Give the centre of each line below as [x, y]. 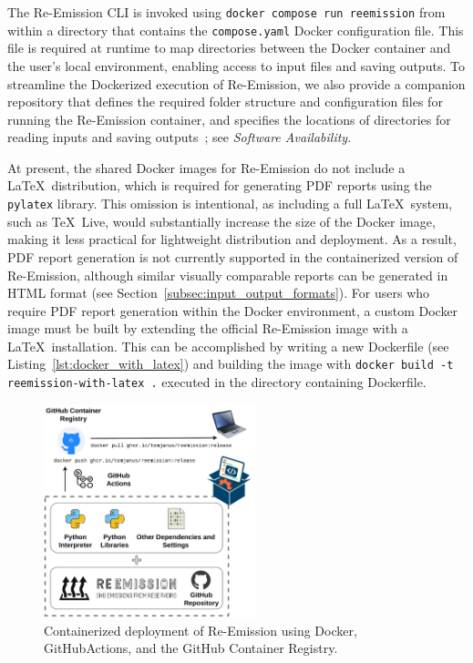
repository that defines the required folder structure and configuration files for [225, 102]
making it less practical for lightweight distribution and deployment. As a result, [232, 239]
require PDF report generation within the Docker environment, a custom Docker [233, 310]
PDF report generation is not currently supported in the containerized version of [233, 256]
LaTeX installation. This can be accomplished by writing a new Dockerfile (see [228, 346]
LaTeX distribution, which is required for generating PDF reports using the [220, 185]
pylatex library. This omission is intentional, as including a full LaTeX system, [230, 204]
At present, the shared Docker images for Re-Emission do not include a [206, 167]
